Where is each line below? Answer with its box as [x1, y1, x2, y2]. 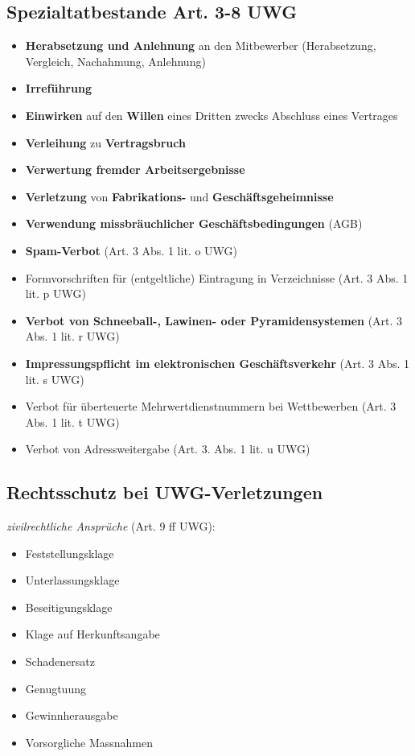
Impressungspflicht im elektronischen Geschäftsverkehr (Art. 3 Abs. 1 [25, 354, 410, 371]
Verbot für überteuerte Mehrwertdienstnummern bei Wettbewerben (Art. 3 [25, 398, 397, 415]
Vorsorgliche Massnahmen [25, 733, 153, 750]
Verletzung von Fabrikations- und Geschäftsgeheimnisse [25, 188, 334, 204]
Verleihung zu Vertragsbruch [25, 134, 186, 151]
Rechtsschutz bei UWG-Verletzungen [6, 480, 323, 505]
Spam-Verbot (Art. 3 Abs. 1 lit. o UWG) [25, 242, 237, 258]
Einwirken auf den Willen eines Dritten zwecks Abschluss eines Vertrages [25, 106, 398, 123]
